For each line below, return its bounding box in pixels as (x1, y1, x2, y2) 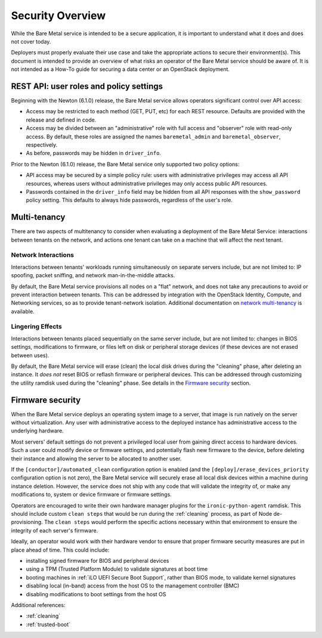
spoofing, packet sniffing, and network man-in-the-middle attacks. (11, 272, 175, 279)
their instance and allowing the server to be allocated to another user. (11, 455, 182, 462)
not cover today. (11, 38, 51, 45)
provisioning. (11, 519, 43, 526)
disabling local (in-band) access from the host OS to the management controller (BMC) (26, 582, 240, 590)
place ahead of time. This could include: (11, 546, 110, 553)
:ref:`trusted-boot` (26, 621, 71, 628)
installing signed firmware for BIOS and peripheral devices (26, 557, 169, 564)
